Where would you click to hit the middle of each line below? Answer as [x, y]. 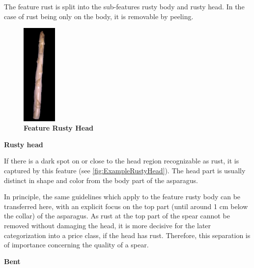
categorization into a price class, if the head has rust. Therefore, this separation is [127, 235]
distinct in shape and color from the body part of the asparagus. [101, 180]
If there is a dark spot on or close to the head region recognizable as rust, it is [122, 161]
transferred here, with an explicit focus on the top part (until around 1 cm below [126, 206]
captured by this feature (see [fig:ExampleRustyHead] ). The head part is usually [125, 171]
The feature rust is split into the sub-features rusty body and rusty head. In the [124, 6]
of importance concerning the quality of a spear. [76, 245]
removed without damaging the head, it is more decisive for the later [108, 226]
